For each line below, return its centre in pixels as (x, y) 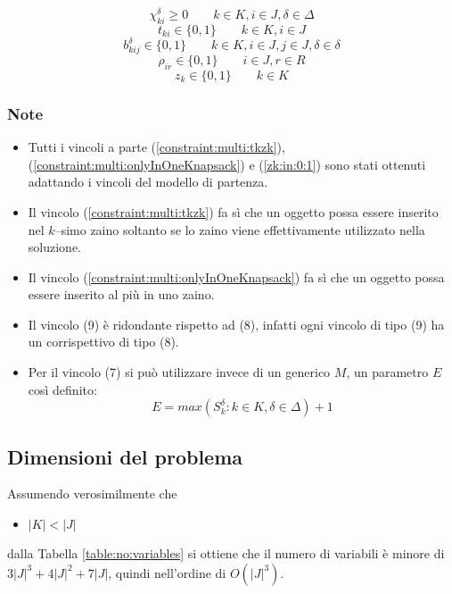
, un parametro (387, 372)
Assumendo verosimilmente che (92, 494)
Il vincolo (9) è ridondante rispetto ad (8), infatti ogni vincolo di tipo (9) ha (236, 324)
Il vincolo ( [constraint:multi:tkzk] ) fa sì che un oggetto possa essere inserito (233, 211)
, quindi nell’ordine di (167, 572)
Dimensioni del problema (125, 456)
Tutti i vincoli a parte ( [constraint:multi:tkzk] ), (156, 147)
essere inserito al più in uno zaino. (121, 294)
